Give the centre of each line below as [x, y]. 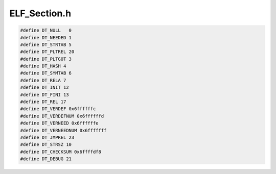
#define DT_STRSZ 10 [46, 145]
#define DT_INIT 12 [44, 88]
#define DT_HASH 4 [43, 66]
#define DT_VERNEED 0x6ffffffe [60, 123]
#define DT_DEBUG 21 [46, 159]
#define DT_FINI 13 [44, 95]
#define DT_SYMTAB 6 [46, 73]
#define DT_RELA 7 [43, 80]
